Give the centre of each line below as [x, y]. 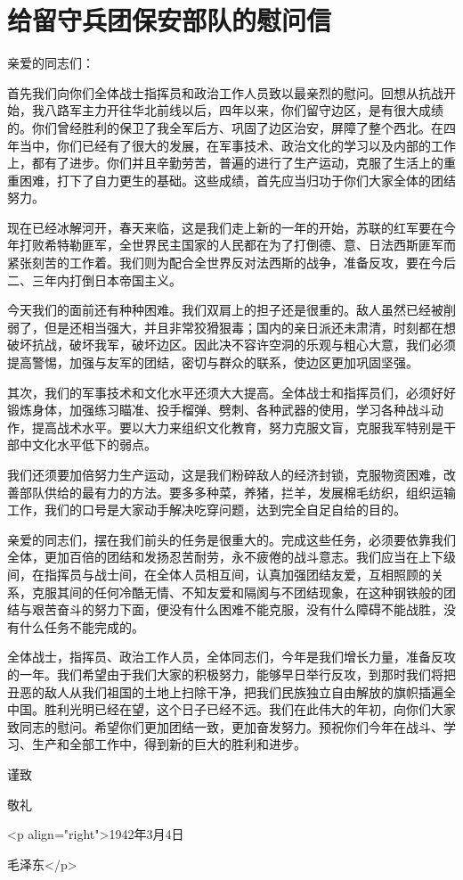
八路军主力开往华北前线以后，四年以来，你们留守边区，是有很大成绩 [244, 110]
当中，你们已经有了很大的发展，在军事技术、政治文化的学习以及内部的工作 [237, 145]
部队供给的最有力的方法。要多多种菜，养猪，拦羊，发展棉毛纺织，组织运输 [237, 492]
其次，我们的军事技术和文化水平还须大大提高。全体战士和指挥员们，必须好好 [231, 392]
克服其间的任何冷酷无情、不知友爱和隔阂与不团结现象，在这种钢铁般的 [237, 592]
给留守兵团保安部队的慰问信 [170, 20]
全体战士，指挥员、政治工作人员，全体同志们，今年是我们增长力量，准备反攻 [231, 657]
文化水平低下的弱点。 [94, 444]
